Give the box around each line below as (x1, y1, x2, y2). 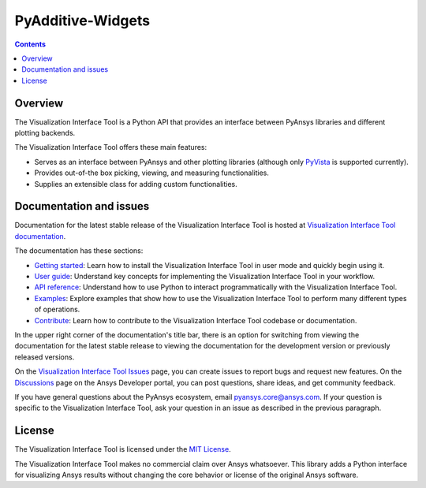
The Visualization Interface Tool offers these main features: (14, 143, 207, 152)
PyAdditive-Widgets (14, 12, 150, 29)
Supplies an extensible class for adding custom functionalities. (34, 179, 238, 188)
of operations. (34, 304, 80, 315)
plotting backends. (14, 129, 76, 138)
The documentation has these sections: (14, 246, 144, 255)
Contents (14, 39, 47, 49)
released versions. (14, 352, 75, 362)
